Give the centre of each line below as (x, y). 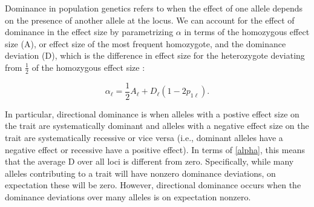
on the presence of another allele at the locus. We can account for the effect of (150, 20)
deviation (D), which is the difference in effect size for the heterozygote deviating (155, 55)
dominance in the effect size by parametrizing (89, 32)
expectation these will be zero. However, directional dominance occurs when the (153, 185)
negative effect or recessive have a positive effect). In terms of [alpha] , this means (155, 149)
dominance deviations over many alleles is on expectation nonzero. (128, 197)
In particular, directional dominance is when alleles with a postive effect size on (152, 113)
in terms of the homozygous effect (247, 32)
